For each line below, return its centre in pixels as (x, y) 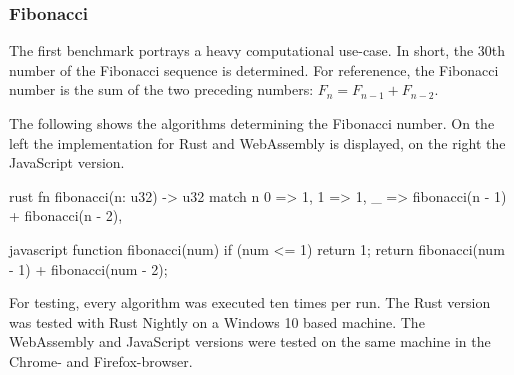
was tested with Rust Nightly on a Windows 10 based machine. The (217, 321)
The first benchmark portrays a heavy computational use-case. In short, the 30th (257, 50)
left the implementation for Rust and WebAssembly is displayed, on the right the (257, 142)
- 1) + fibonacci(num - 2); (88, 268)
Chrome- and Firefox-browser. (101, 360)
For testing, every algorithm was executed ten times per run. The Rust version (250, 302)
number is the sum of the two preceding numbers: (161, 89)
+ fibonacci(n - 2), (66, 215)
